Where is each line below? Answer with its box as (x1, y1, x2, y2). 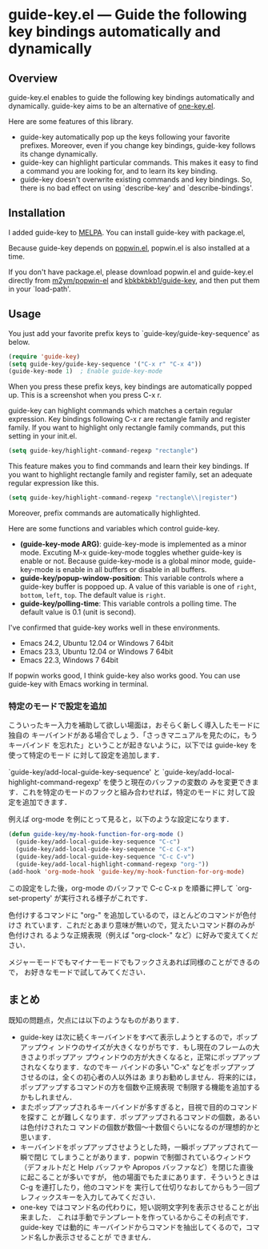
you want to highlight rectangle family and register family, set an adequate (8, 470, 253, 479)
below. (8, 337, 30, 346)
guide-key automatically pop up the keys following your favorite (19, 132, 230, 142)
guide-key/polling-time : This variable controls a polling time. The (19, 598, 238, 608)
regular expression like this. (8, 478, 99, 488)
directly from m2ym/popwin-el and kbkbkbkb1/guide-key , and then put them (8, 275, 260, 285)
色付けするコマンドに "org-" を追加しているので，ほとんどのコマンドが (8, 910, 242, 919)
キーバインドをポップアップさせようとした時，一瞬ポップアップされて (19, 1143, 252, 1152)
